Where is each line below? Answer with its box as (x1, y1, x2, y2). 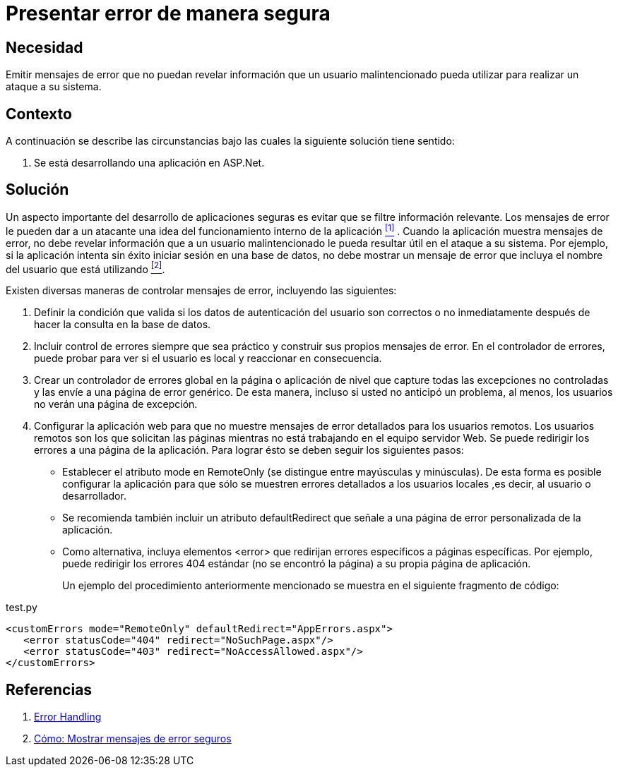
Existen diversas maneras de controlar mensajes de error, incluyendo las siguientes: (6, 284, 397, 297)
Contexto (6, 104, 72, 123)
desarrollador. (62, 490, 126, 502)
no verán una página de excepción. (34, 398, 198, 411)
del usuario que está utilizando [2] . (6, 260, 165, 275)
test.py (6, 601, 37, 614)
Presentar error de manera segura (6, 1, 331, 25)
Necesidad (6, 38, 83, 56)
